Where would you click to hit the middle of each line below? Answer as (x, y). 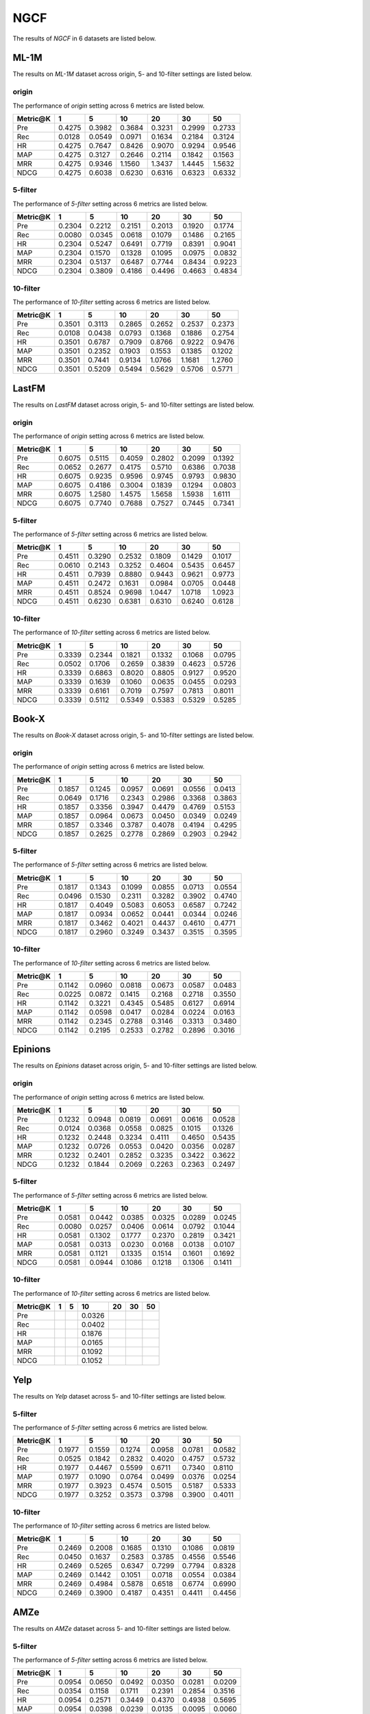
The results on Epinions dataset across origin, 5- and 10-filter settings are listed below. (135, 1065)
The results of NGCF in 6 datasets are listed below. (85, 38)
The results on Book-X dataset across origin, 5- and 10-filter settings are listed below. (133, 735)
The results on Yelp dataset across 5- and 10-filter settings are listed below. (119, 1396)
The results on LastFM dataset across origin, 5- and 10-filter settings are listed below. (134, 405)
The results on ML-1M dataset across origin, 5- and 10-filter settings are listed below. (133, 74)
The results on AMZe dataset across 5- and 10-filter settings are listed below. (122, 1628)
